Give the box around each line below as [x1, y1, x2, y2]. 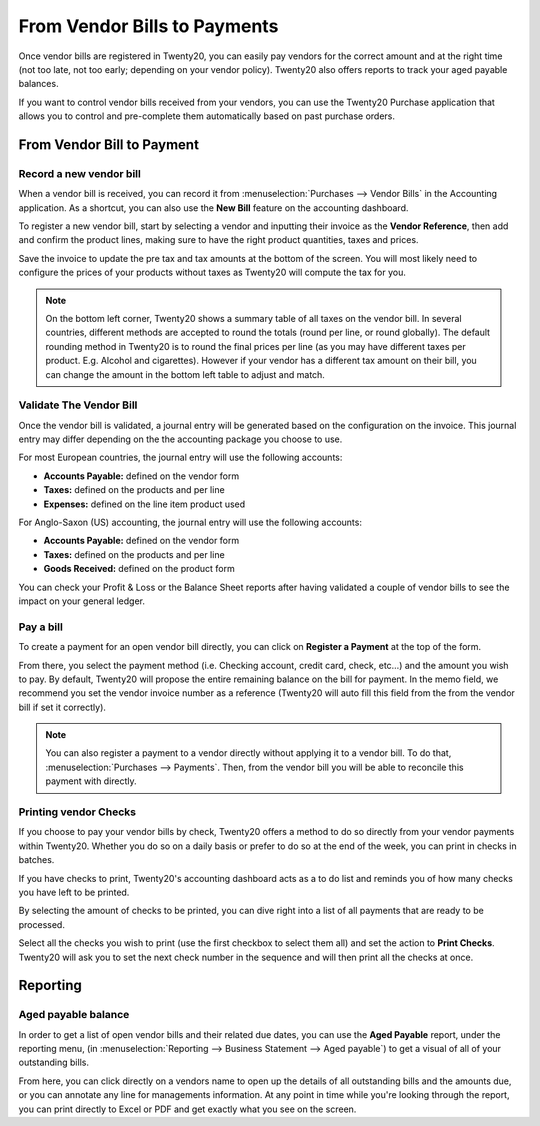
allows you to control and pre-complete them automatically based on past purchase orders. [18, 110, 395, 122]
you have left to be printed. [18, 886, 130, 898]
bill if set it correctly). [18, 701, 107, 713]
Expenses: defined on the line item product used [43, 498, 246, 510]
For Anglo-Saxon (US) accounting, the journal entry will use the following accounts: [18, 516, 362, 529]
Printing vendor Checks [18, 805, 137, 819]
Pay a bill [18, 620, 64, 634]
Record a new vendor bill [18, 166, 142, 180]
